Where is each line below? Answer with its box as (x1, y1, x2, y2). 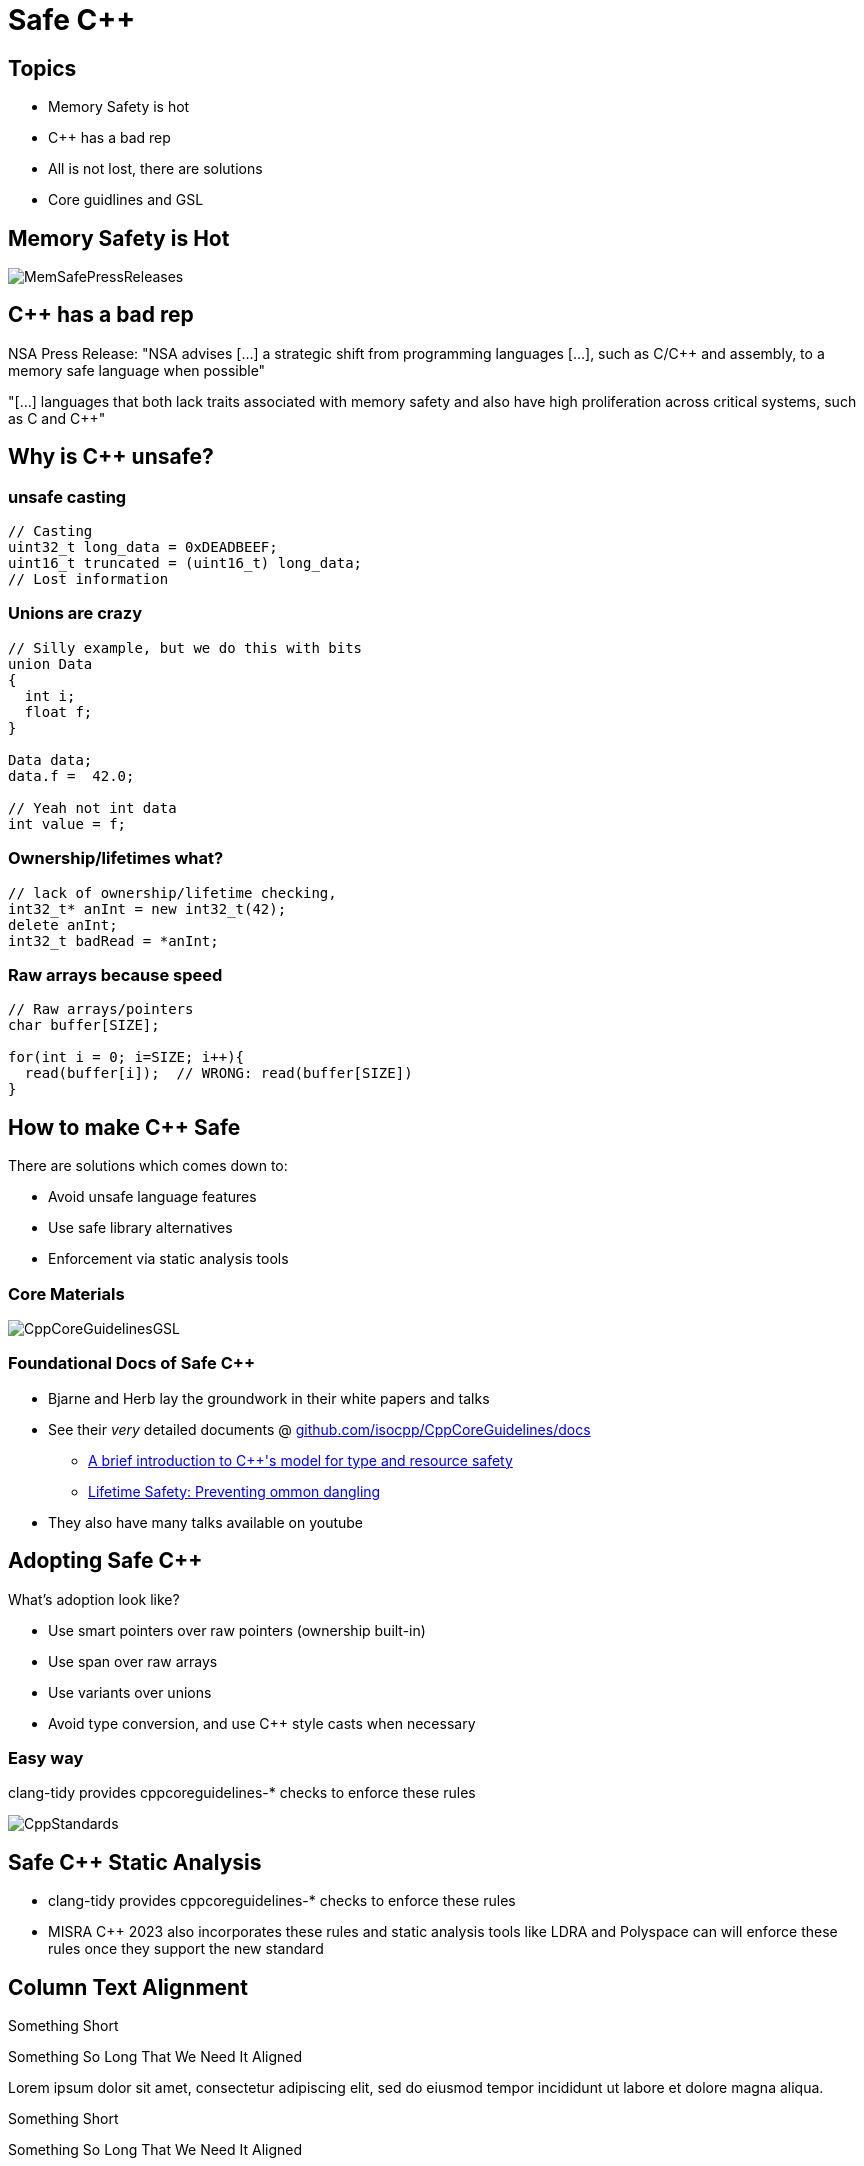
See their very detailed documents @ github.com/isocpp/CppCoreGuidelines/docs (48, 1420, 591, 1438)
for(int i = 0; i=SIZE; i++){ (8, 1049, 245, 1066)
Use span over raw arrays (48, 1652, 218, 1670)
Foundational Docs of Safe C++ (8, 1353, 256, 1374)
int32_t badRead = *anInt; (8, 932, 219, 949)
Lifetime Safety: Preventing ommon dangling (88, 1482, 381, 1500)
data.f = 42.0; (8, 767, 135, 784)
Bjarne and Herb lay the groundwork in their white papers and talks (48, 1389, 490, 1407)
